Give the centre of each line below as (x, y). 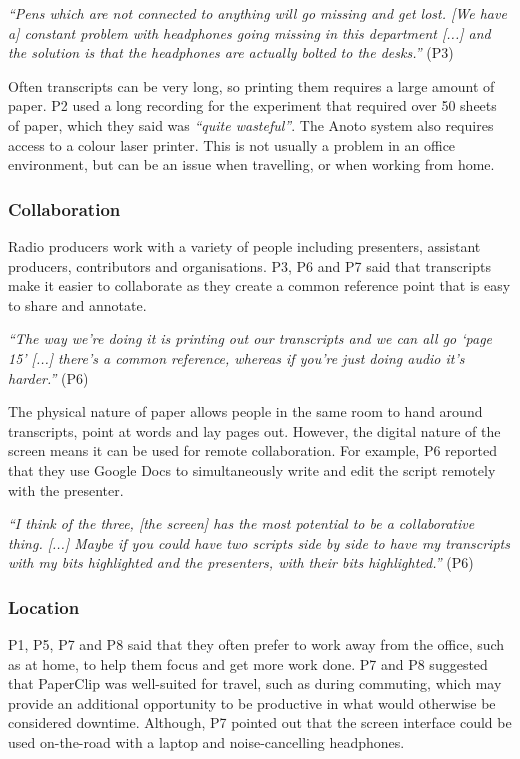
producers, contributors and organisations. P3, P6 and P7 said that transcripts (249, 265)
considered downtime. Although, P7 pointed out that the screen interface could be (260, 722)
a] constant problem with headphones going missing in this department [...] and (249, 32)
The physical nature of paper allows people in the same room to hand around (245, 411)
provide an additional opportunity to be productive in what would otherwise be (252, 702)
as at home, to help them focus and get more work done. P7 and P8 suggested (248, 663)
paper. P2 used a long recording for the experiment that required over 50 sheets (252, 105)
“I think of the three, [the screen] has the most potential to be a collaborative (241, 523)
